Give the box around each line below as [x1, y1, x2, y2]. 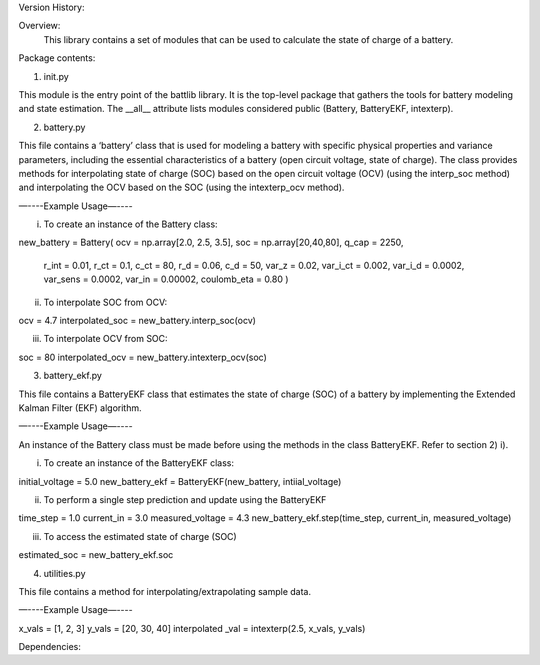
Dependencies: [18, 641, 82, 653]
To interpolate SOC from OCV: [43, 296, 168, 308]
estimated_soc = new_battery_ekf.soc [18, 549, 174, 561]
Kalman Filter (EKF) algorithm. [18, 401, 142, 414]
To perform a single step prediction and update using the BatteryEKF [43, 493, 327, 505]
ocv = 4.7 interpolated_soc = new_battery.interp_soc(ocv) [18, 315, 257, 327]
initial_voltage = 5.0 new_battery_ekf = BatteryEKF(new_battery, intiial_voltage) [18, 475, 342, 487]
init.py [43, 70, 69, 82]
